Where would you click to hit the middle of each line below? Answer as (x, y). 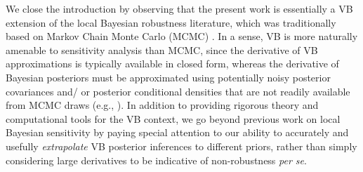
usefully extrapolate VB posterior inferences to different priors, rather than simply (181, 146)
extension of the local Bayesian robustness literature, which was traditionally (171, 22)
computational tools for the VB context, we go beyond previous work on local (173, 118)
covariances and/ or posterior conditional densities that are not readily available (178, 91)
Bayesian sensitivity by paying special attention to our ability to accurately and (177, 132)
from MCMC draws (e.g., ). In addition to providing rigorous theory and (162, 105)
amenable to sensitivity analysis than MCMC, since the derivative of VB (162, 49)
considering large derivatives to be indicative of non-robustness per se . (156, 160)
